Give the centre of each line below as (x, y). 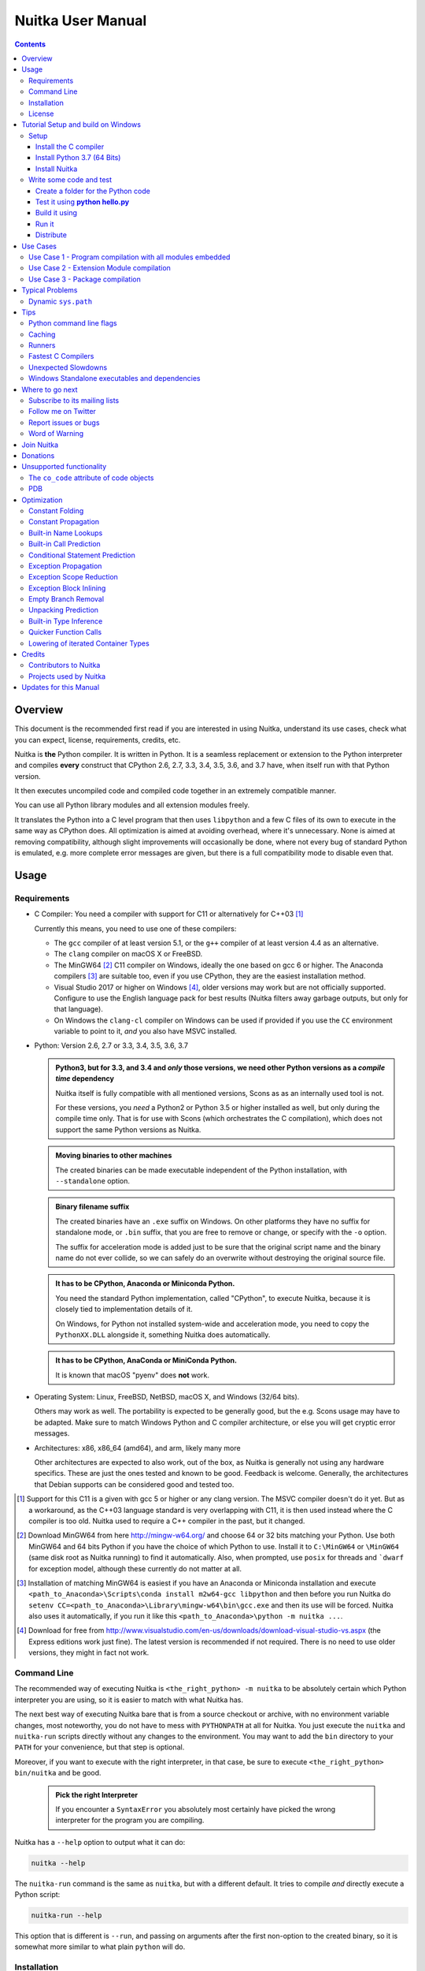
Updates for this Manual (61, 687)
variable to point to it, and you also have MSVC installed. (146, 1031)
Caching (42, 334)
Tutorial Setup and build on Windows (81, 125)
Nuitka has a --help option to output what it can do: (100, 1842)
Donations (38, 456)
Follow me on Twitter (62, 412)
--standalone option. (92, 1181)
